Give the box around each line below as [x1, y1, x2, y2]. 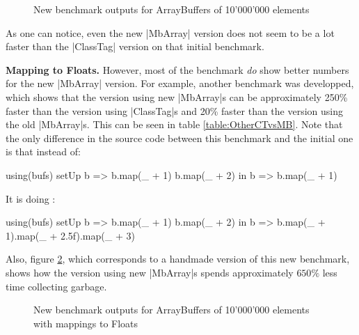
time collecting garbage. [6, 279, 107, 293]
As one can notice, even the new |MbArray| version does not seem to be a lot [6, 25, 335, 40]
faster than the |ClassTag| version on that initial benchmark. [6, 39, 264, 54]
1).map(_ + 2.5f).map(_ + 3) [6, 228, 135, 242]
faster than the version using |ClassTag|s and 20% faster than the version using [6, 103, 344, 118]
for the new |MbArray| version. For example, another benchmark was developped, [6, 76, 354, 91]
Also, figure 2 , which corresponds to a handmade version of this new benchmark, [6, 251, 350, 266]
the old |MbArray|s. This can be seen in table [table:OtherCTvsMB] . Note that [6, 117, 343, 132]
